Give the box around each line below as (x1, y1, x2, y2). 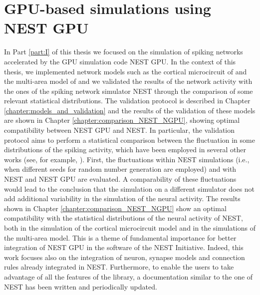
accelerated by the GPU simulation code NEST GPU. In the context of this (4, 56, 236, 66)
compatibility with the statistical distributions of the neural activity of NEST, (4, 213, 243, 223)
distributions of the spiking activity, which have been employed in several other (4, 144, 246, 155)
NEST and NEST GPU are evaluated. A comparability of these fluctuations (4, 174, 237, 184)
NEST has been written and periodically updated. (4, 281, 157, 292)
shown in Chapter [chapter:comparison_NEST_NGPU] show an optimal (4, 203, 227, 213)
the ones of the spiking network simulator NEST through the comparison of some (4, 85, 253, 96)
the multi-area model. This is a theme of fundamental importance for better (4, 232, 237, 243)
